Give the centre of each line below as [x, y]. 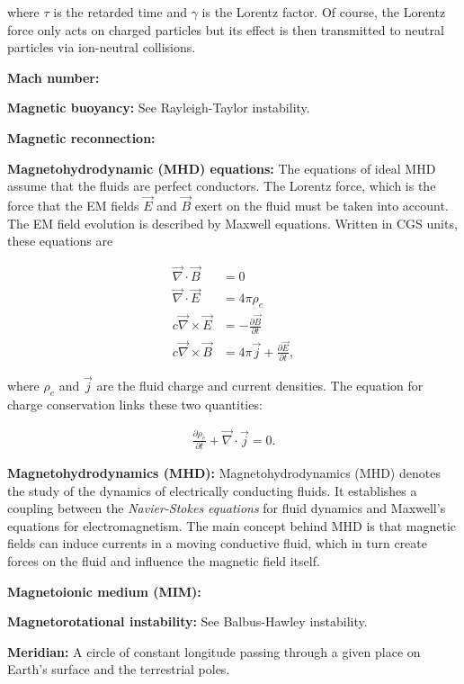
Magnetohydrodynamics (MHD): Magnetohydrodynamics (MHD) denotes [224, 473]
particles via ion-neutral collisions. [102, 47]
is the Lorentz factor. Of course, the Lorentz [324, 12]
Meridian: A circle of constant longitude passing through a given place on [214, 651]
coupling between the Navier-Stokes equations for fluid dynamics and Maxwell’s [227, 508]
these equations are [60, 241]
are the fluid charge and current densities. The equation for [260, 386]
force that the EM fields [73, 205]
